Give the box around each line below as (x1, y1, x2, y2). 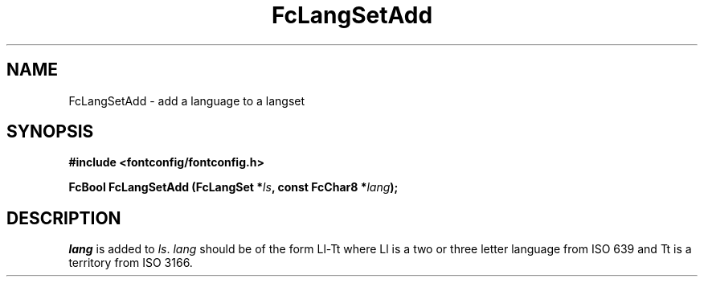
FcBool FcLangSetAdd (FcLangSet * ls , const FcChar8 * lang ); (68, 180, 399, 195)
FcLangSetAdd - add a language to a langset (68, 93, 305, 108)
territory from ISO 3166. (68, 256, 193, 270)
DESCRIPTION (6, 207, 121, 228)
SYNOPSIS (6, 121, 94, 142)
